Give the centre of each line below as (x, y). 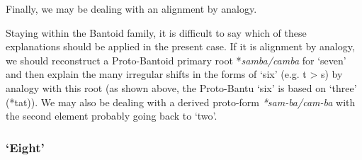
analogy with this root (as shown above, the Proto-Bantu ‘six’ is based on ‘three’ (181, 87)
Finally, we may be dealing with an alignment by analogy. (131, 8)
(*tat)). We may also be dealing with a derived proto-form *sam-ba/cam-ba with (181, 102)
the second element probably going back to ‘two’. (112, 116)
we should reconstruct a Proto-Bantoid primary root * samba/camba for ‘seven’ (176, 60)
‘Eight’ (25, 147)
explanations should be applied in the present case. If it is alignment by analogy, (180, 46)
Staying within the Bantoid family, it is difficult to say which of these (156, 32)
